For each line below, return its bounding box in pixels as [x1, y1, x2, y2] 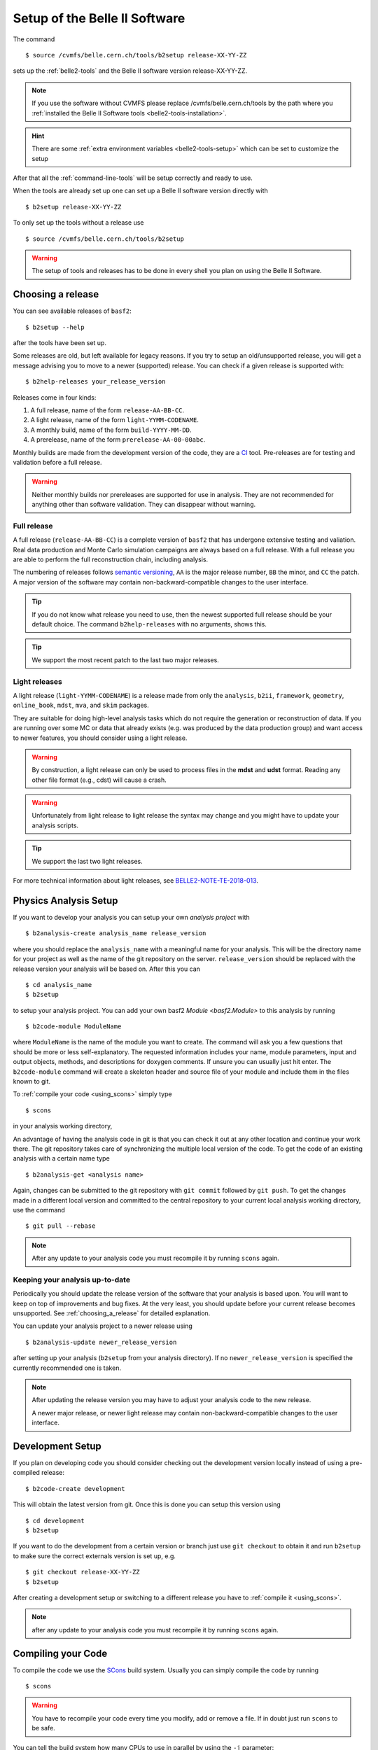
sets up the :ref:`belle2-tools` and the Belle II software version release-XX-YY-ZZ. [13, 66, 248, 75]
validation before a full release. [13, 458, 102, 466]
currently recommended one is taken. [13, 1364, 122, 1372]
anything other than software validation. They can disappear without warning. [31, 500, 256, 509]
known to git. [13, 1077, 51, 1086]
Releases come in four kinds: [13, 393, 97, 402]
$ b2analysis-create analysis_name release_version [25, 930, 206, 937]
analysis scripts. [31, 821, 79, 829]
